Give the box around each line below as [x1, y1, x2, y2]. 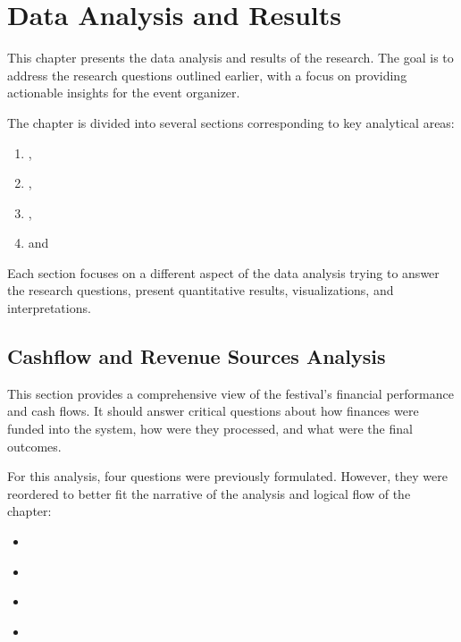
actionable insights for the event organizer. [7, 83, 240, 102]
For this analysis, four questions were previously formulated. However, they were [7, 467, 448, 486]
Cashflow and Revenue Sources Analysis [7, 342, 386, 370]
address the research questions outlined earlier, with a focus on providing [7, 65, 407, 84]
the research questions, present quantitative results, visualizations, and [7, 281, 394, 300]
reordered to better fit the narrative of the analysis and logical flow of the [7, 484, 411, 503]
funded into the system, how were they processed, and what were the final [7, 419, 413, 438]
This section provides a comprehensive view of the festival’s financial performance [7, 384, 454, 402]
